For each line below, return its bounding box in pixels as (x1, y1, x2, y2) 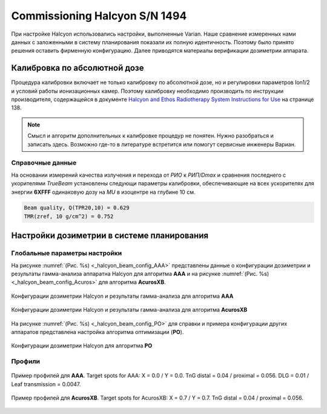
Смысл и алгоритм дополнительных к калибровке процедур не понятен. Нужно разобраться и (27, 132, 274, 139)
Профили (11, 357, 41, 366)
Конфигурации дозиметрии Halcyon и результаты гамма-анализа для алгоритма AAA (11, 292, 234, 300)
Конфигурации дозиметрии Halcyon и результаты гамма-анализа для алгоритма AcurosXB (11, 306, 248, 314)
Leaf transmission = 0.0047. (11, 380, 81, 387)
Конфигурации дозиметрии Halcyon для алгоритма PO (11, 342, 153, 349)
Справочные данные (11, 159, 77, 167)
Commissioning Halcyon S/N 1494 (11, 9, 187, 22)
